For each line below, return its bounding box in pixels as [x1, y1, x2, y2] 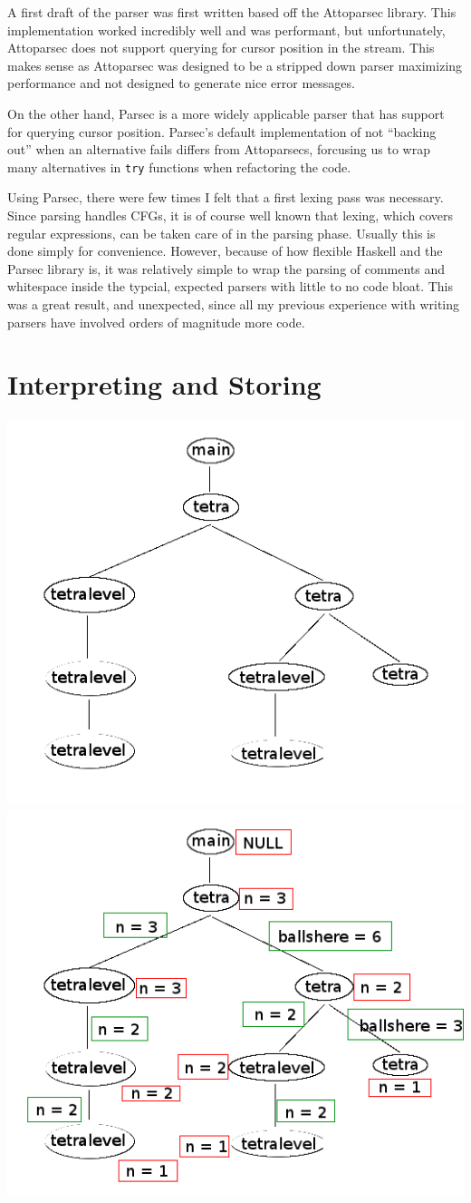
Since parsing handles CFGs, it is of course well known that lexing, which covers [7, 206, 454, 224]
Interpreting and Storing [7, 366, 322, 403]
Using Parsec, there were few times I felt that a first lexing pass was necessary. [7, 188, 444, 207]
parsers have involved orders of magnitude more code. [7, 312, 305, 331]
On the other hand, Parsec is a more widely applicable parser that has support [7, 103, 445, 122]
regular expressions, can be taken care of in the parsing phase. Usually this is [7, 223, 436, 242]
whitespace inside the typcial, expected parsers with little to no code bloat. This [7, 277, 453, 296]
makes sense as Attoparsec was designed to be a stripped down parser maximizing [7, 55, 463, 74]
